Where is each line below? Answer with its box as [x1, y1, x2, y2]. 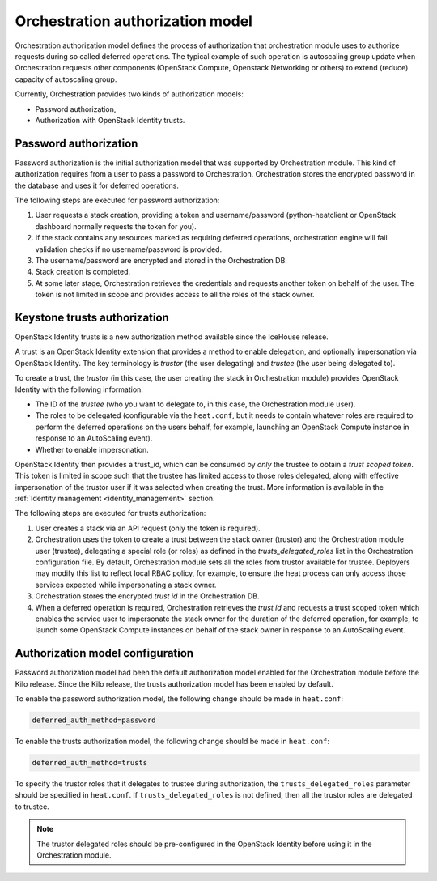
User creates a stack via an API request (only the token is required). [35, 523, 261, 533]
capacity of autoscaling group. [15, 74, 117, 84]
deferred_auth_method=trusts [32, 758, 148, 768]
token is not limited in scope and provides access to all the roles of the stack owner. [35, 290, 315, 300]
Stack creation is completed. [35, 267, 131, 277]
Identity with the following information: [15, 385, 143, 394]
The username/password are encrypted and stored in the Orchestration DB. [35, 255, 287, 265]
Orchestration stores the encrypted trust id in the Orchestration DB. [35, 591, 260, 601]
